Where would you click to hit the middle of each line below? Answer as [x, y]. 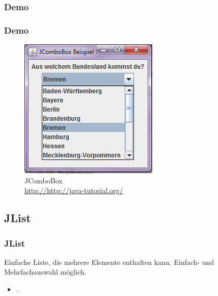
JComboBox [44, 180]
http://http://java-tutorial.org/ [74, 190]
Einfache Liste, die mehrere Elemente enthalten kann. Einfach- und [109, 262]
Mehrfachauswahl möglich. [45, 272]
